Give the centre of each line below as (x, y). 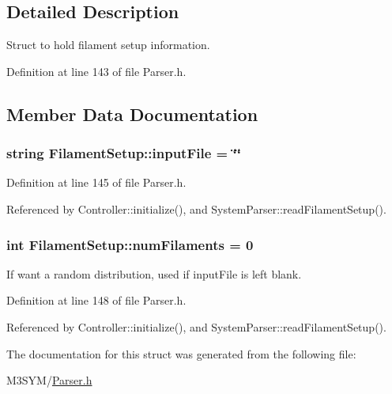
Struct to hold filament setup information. (108, 45)
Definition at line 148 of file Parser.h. (96, 300)
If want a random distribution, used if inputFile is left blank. (154, 273)
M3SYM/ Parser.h (49, 380)
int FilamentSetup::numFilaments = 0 (130, 244)
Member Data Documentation (132, 114)
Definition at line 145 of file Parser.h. (96, 182)
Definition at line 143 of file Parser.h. (96, 71)
